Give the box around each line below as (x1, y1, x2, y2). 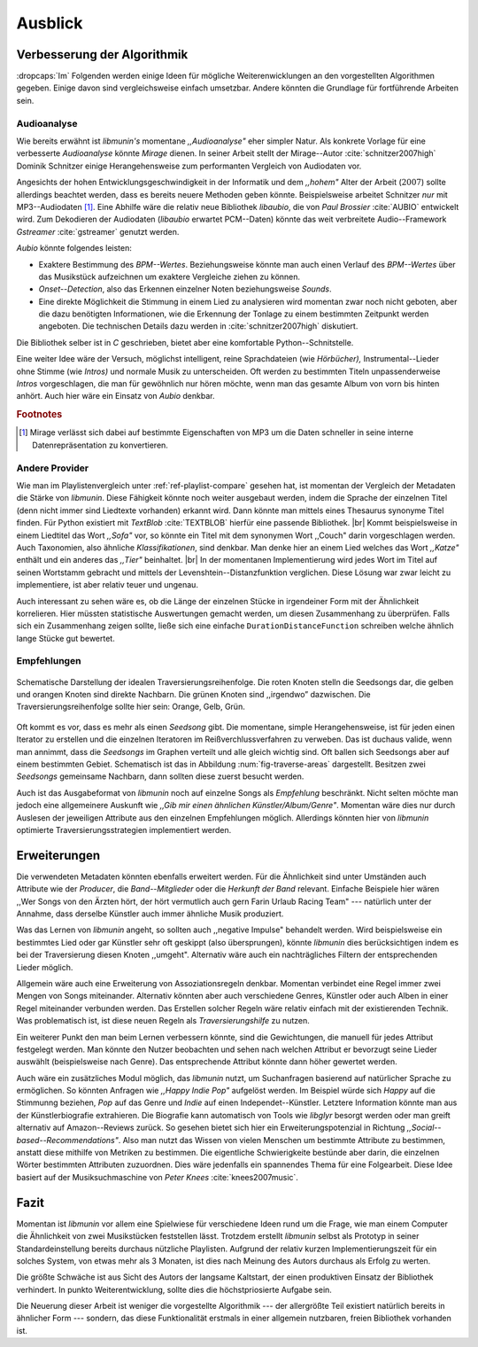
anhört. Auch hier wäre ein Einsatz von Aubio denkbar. (16, 391, 215, 401)
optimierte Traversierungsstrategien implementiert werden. (16, 824, 232, 835)
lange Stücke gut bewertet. (16, 633, 115, 643)
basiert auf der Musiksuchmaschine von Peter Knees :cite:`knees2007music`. (16, 1172, 298, 1182)
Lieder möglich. (16, 962, 73, 972)
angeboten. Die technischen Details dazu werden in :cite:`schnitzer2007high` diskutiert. (38, 321, 358, 331)
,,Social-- (406, 1122, 442, 1133)
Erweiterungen (16, 847, 101, 863)
